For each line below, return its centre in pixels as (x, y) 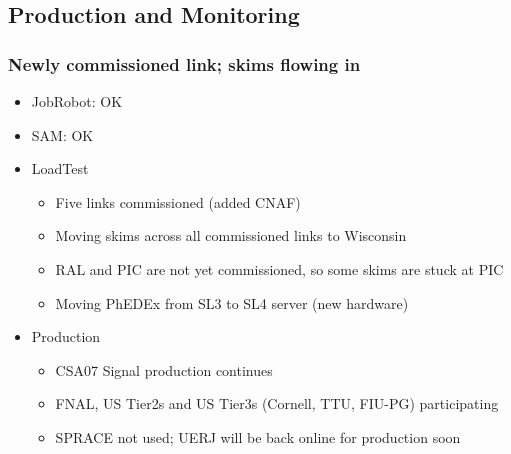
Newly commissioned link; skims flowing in (184, 63)
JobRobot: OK (77, 101)
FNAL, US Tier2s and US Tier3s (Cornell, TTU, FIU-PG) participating (277, 403)
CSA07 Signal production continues (164, 369)
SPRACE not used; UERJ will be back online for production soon (258, 436)
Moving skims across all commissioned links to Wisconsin (231, 235)
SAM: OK (62, 134)
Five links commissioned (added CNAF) (178, 201)
